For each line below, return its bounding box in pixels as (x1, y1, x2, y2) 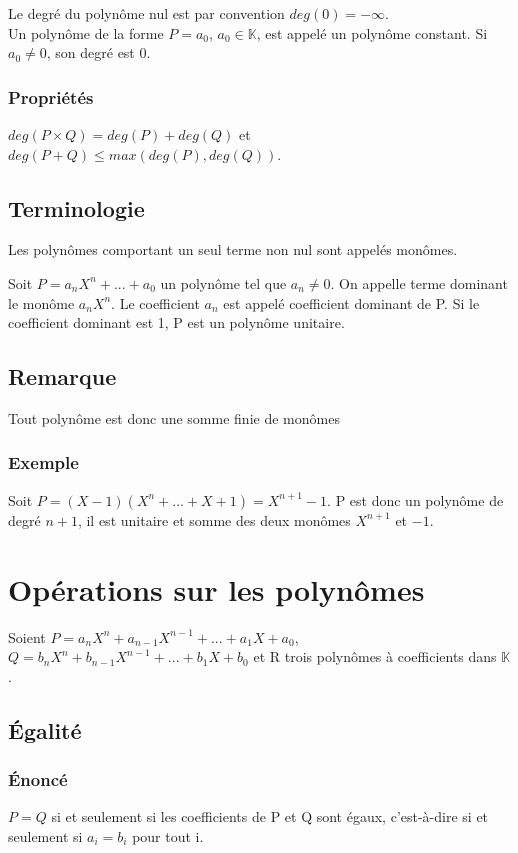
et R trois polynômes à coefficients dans (253, 646, 497, 667)
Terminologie (8, 192, 145, 223)
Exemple (8, 450, 79, 475)
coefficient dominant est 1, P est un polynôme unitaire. (8, 312, 345, 333)
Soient (8, 626, 46, 647)
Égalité (8, 714, 82, 745)
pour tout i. (132, 825, 204, 846)
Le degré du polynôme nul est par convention (8, 3, 285, 23)
